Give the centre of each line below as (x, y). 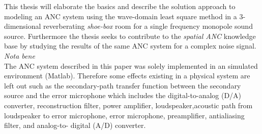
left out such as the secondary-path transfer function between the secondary (123, 85)
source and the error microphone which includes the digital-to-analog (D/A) (123, 95)
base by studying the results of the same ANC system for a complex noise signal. (130, 46)
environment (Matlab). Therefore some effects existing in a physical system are (127, 76)
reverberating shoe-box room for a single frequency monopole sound (148, 26)
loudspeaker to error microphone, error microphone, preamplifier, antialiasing (124, 115)
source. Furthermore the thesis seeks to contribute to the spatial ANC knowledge (130, 36)
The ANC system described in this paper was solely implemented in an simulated (131, 65)
